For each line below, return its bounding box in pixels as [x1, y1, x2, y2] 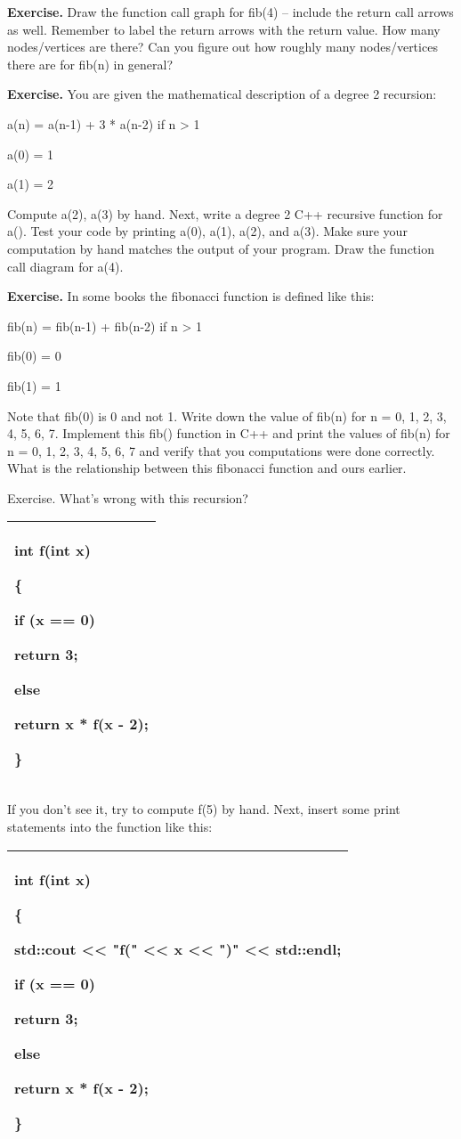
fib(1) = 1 [7, 376, 61, 395]
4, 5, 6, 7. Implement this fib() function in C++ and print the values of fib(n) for [7, 424, 450, 443]
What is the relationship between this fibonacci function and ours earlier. [7, 459, 407, 477]
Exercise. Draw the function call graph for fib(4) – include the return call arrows [7, 3, 454, 20]
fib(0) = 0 [7, 346, 61, 365]
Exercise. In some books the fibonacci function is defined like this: [7, 287, 375, 305]
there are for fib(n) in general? [7, 54, 174, 73]
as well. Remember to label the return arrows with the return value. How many [7, 20, 441, 38]
